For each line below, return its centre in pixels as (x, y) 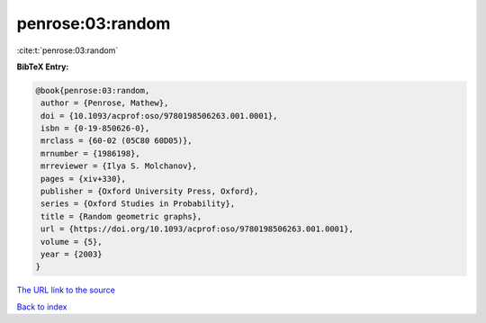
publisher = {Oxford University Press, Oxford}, (150, 192)
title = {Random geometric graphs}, (121, 216)
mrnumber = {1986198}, (91, 153)
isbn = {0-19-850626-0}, (95, 129)
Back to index (42, 307)
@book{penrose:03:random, (93, 90)
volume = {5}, (72, 242)
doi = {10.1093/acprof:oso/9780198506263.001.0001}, (159, 116)
